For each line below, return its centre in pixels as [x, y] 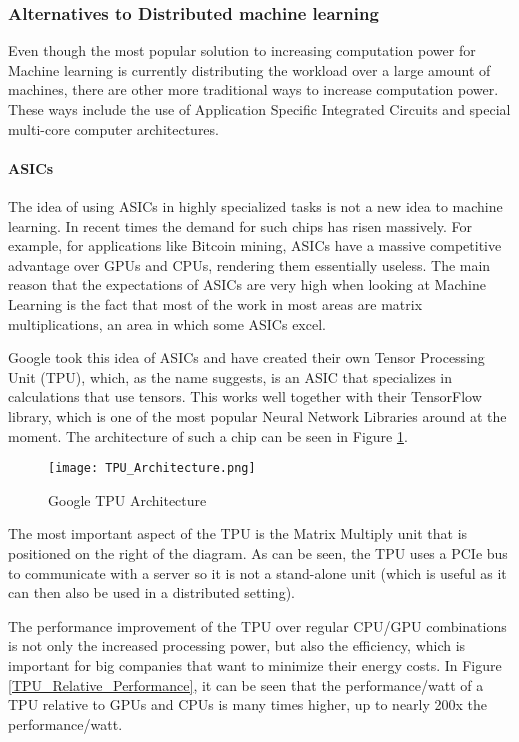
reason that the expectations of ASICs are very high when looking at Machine [247, 284]
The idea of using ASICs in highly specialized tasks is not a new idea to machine [255, 205]
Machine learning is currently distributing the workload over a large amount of [249, 69]
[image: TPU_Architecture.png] [152, 468]
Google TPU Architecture [127, 499]
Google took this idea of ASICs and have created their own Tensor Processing [246, 357]
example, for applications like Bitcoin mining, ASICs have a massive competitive [255, 245]
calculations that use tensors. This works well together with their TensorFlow [245, 396]
